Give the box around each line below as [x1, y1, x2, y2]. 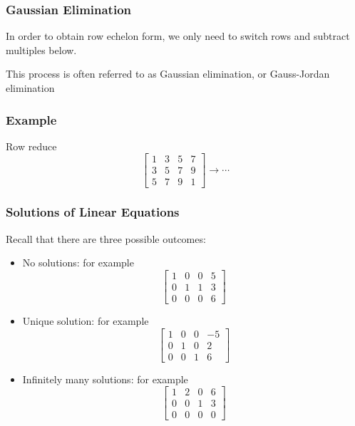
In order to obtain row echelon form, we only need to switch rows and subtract [6, 28, 350, 43]
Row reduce [6, 138, 57, 153]
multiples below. [6, 42, 77, 57]
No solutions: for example [22, 255, 134, 270]
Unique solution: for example [22, 313, 149, 328]
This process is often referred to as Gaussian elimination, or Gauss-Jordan [6, 66, 330, 81]
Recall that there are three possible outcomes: [6, 231, 206, 246]
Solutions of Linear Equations [6, 203, 180, 221]
